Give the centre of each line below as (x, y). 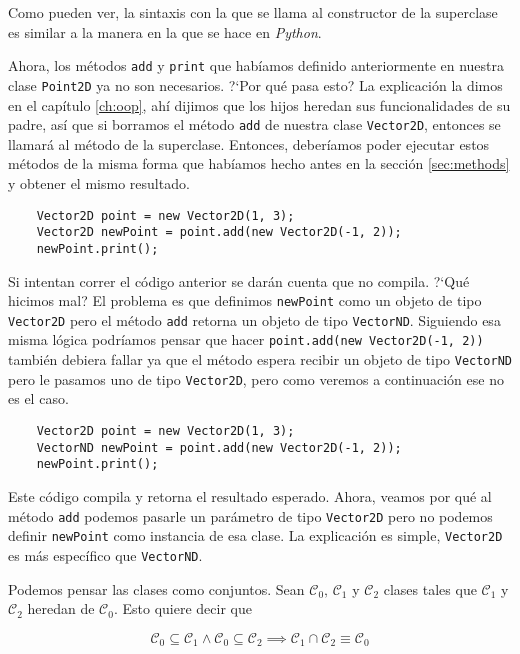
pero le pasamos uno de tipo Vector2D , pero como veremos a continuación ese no (256, 378)
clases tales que (430, 588)
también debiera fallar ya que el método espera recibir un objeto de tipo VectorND (260, 359)
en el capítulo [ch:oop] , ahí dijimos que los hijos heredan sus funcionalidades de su (259, 104)
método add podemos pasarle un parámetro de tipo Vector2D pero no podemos (250, 515)
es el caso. (38, 398)
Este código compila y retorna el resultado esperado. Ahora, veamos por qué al (250, 495)
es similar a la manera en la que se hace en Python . (165, 31)
